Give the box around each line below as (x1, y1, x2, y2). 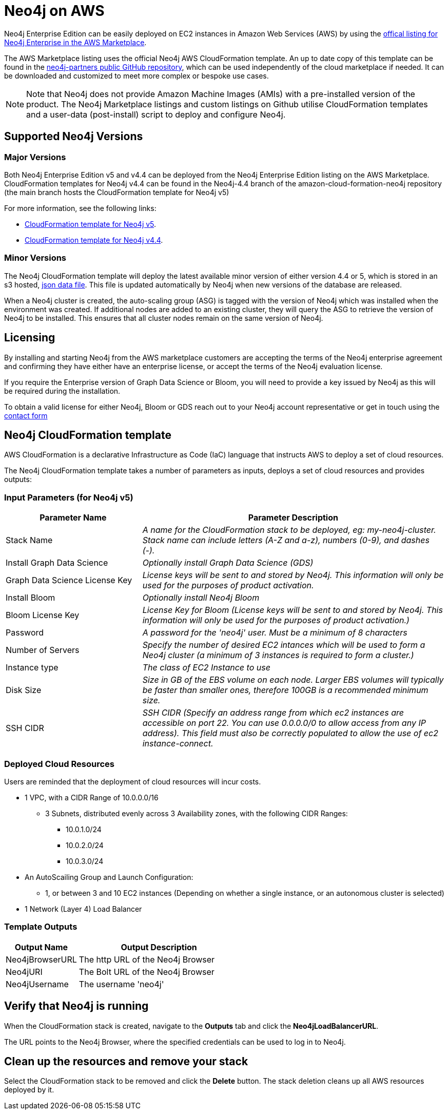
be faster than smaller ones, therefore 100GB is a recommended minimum (142, 685, 428, 696)
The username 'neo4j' (79, 978, 164, 989)
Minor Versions (4, 253, 67, 263)
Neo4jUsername (6, 978, 69, 989)
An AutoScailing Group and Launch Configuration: (25, 872, 193, 881)
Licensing (4, 331, 55, 344)
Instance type (6, 662, 59, 673)
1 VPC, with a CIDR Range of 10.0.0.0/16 (25, 793, 159, 802)
